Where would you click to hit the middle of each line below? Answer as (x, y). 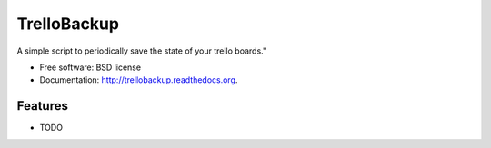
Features (42, 106)
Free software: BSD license (90, 67)
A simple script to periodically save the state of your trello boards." (142, 51)
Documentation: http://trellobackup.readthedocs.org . (139, 80)
